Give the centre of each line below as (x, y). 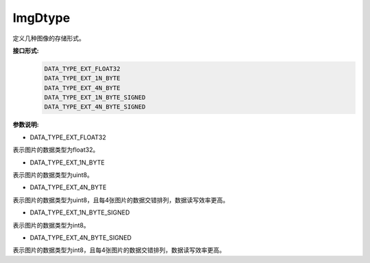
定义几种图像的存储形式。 (49, 38)
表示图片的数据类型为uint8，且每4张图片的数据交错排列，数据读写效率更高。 (121, 200)
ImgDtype (41, 18)
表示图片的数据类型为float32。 (56, 150)
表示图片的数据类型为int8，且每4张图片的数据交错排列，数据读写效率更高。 (119, 250)
